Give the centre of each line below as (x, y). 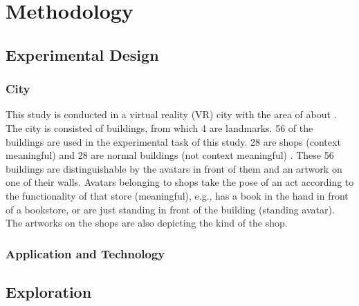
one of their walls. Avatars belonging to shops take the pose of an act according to (180, 182)
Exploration (49, 291)
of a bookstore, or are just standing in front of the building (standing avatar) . (170, 209)
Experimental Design (82, 54)
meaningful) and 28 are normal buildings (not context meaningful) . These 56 (170, 155)
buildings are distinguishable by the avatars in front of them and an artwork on (174, 168)
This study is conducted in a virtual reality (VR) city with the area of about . (171, 114)
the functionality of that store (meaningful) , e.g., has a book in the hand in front (177, 195)
